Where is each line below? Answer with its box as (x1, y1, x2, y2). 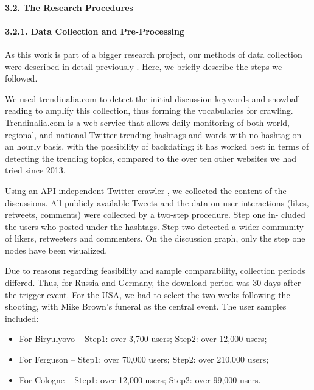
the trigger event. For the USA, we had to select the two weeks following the (5, 288, 290, 301)
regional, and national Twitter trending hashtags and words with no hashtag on (5, 128, 302, 141)
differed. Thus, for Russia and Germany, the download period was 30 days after (5, 276, 301, 289)
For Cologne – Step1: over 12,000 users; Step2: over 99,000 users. (19, 373, 261, 386)
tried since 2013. (5, 164, 66, 176)
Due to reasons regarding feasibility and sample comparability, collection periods (5, 264, 305, 277)
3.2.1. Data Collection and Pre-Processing (5, 24, 185, 37)
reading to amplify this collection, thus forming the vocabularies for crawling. (5, 104, 293, 117)
